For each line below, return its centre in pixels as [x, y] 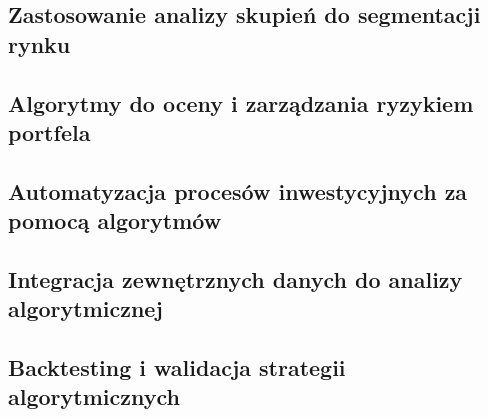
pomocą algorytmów [115, 220]
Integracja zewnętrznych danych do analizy [235, 278]
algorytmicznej [85, 308]
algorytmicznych [94, 396]
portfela [49, 131]
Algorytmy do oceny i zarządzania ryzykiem [241, 102]
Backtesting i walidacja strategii [177, 367]
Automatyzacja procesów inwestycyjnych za [238, 190]
